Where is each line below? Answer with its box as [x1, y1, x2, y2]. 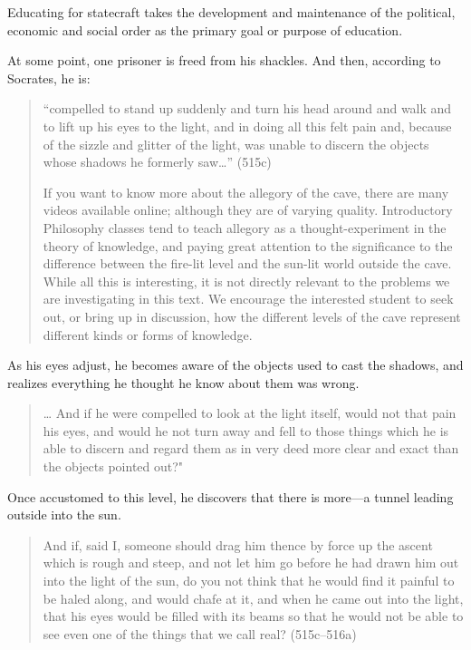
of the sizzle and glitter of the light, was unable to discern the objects [43, 134, 429, 153]
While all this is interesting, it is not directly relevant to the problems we [43, 271, 450, 290]
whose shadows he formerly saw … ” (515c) [43, 152, 272, 171]
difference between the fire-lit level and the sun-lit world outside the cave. [43, 254, 452, 273]
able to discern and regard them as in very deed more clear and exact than [43, 439, 459, 458]
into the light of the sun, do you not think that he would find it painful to [43, 571, 455, 590]
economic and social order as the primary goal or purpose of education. [7, 20, 403, 39]
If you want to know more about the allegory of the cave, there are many [43, 182, 449, 201]
